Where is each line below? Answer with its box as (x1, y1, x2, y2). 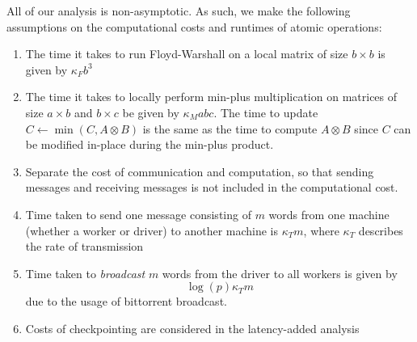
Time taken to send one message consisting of (25, 205, 251, 222)
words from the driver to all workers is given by (162, 264, 398, 281)
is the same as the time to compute (142, 120, 318, 137)
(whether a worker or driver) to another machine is (25, 222, 279, 239)
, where (303, 222, 339, 239)
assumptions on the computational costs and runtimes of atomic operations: (6, 18, 382, 35)
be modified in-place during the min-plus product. (25, 136, 274, 153)
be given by (122, 103, 179, 120)
